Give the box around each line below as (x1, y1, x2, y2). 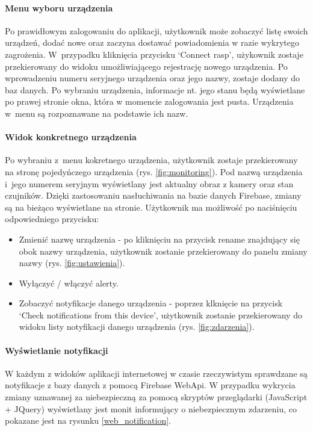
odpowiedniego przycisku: (5, 212, 99, 225)
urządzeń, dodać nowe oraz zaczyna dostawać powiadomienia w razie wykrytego (5, 36, 300, 49)
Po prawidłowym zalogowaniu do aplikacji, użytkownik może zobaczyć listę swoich (5, 24, 308, 37)
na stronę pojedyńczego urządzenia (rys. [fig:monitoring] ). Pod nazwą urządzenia (5, 165, 303, 178)
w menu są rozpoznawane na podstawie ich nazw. (5, 107, 188, 119)
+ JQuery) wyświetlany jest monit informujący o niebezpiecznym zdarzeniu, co (5, 402, 297, 415)
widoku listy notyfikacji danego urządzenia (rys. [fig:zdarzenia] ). (19, 320, 255, 333)
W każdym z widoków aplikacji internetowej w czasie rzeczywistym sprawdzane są (5, 367, 308, 379)
